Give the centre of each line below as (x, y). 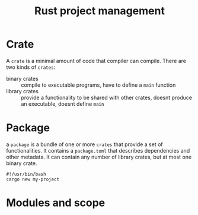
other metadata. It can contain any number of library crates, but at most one (99, 157)
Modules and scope (56, 203)
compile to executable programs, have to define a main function (98, 85)
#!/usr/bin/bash (26, 174)
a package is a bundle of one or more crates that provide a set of (84, 144)
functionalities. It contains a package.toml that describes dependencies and (98, 150)
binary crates (22, 78)
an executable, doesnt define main (63, 104)
